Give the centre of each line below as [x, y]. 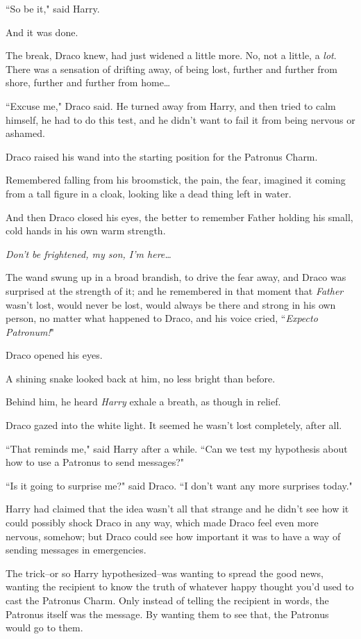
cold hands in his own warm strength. [86, 230]
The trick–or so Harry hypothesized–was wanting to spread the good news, [165, 573]
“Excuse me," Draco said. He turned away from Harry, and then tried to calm [171, 105]
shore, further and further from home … [88, 82]
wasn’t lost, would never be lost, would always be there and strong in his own [171, 304]
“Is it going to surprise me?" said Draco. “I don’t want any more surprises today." [179, 485]
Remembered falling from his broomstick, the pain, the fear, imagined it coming [176, 180]
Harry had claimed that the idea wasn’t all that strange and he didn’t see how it [177, 509]
